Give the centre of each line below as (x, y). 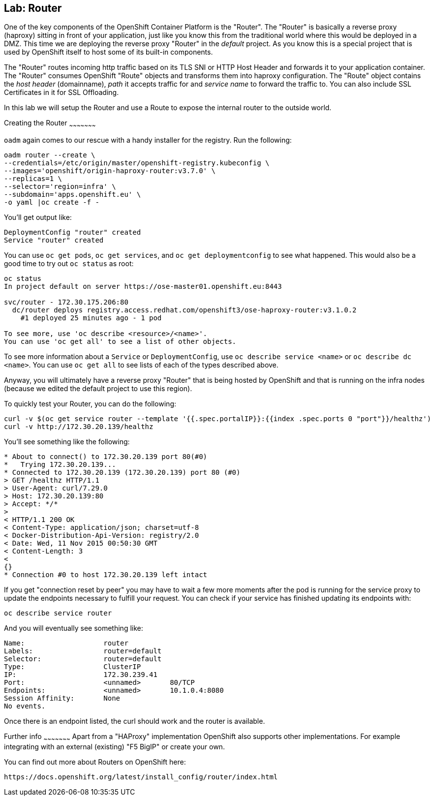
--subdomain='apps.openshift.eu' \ (73, 195)
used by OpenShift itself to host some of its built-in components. (108, 52)
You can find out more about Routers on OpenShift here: (95, 762)
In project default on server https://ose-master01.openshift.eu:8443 (143, 287)
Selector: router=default (83, 659)
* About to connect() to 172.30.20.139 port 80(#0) (106, 457)
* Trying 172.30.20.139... (60, 465)
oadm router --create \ (50, 155)
